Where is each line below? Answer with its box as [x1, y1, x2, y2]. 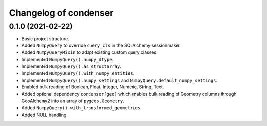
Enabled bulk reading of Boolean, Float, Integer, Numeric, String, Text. [21, 84, 164, 90]
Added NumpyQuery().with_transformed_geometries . [21, 105, 142, 111]
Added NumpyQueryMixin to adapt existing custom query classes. [21, 49, 158, 55]
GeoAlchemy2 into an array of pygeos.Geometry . [21, 98, 125, 104]
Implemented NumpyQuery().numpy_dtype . [21, 56, 114, 62]
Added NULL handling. [21, 112, 68, 118]
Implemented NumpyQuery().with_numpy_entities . [21, 70, 134, 76]
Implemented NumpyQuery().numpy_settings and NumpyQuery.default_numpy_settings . [21, 77, 218, 83]
